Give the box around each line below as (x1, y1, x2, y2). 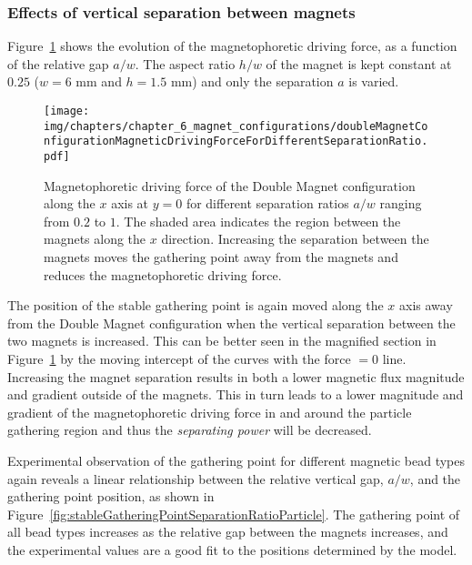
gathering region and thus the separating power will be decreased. (7, 420, 372, 439)
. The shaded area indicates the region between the (115, 211, 401, 230)
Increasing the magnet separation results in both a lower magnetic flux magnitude (7, 367, 465, 386)
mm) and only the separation (170, 72, 334, 91)
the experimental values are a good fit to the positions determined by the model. (7, 540, 457, 559)
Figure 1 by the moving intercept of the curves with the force (7, 348, 351, 368)
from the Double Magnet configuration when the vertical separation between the (7, 313, 456, 332)
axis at (111, 194, 149, 213)
